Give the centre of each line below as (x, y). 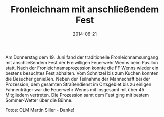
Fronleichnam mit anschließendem (85, 9)
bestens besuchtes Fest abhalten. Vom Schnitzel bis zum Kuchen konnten (82, 73)
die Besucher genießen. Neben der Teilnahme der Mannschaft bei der (78, 79)
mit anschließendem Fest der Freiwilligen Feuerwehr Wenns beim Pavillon (82, 62)
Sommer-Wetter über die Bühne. (39, 100)
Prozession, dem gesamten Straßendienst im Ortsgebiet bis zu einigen (78, 84)
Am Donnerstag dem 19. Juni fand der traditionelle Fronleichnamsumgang (82, 57)
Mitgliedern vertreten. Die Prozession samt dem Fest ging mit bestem (77, 95)
